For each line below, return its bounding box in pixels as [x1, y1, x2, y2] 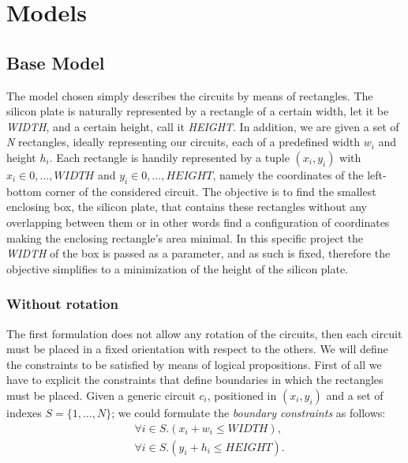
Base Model [6, 50, 105, 74]
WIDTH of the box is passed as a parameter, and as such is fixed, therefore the [6, 245, 391, 262]
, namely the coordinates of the [212, 166, 364, 183]
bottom [6, 183, 42, 199]
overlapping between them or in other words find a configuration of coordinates [6, 213, 390, 230]
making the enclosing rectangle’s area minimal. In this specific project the [6, 229, 363, 246]
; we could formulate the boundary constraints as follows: [111, 404, 386, 420]
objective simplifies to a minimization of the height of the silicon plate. [6, 260, 349, 277]
